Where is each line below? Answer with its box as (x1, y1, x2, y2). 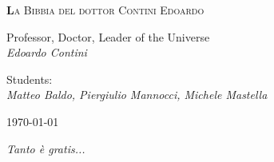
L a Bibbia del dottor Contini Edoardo (6, 2, 205, 18)
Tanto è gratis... (6, 140, 85, 156)
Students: (6, 70, 53, 87)
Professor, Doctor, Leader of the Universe (6, 28, 210, 45)
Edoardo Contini (6, 44, 87, 61)
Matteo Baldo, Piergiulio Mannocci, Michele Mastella (6, 86, 268, 103)
